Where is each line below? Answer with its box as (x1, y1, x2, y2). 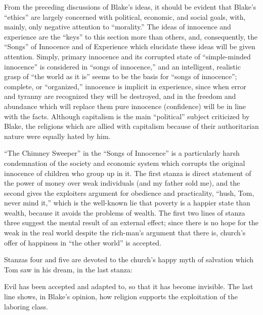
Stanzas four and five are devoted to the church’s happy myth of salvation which (4, 254, 254, 265)
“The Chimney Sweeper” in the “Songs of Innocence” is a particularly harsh (4, 148, 240, 158)
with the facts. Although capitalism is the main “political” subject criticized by (4, 111, 250, 121)
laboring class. (4, 301, 48, 311)
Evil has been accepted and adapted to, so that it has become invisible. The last (4, 281, 253, 292)
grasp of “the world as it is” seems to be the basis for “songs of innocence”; (4, 71, 237, 82)
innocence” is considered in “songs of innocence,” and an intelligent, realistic (4, 61, 241, 72)
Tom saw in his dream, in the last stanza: (4, 264, 133, 274)
